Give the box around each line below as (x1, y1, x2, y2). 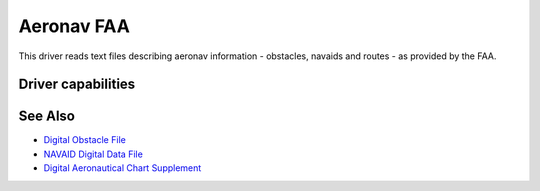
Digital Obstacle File (43, 134, 127, 146)
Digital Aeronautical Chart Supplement (43, 162, 202, 174)
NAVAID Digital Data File (43, 148, 144, 160)
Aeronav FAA (18, 15, 130, 37)
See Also (18, 108, 75, 125)
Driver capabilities (18, 76, 136, 93)
